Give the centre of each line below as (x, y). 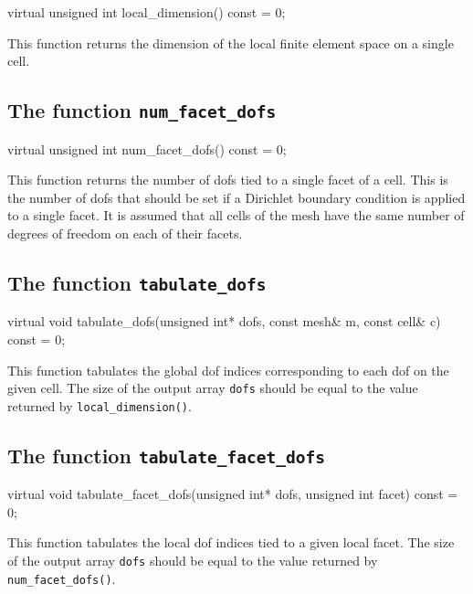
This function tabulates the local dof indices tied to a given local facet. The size (231, 542)
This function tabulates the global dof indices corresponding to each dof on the (228, 370)
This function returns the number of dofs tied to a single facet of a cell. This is (228, 180)
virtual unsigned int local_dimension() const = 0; (147, 12)
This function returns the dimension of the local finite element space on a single (231, 42)
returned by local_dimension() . (100, 405)
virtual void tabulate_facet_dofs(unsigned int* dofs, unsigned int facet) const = (233, 494)
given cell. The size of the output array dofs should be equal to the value (213, 388)
